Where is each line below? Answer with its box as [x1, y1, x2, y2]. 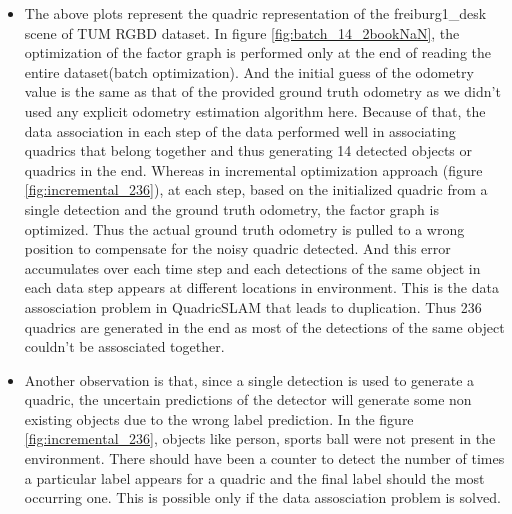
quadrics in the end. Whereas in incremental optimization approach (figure [24, 159, 483, 180]
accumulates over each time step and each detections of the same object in [24, 257, 481, 278]
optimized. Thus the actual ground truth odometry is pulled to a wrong [24, 218, 465, 239]
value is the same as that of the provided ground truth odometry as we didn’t [24, 81, 501, 102]
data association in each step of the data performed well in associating [24, 120, 456, 141]
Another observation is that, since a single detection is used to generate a [24, 369, 475, 390]
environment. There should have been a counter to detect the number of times [24, 448, 505, 469]
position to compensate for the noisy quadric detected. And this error [24, 238, 451, 259]
